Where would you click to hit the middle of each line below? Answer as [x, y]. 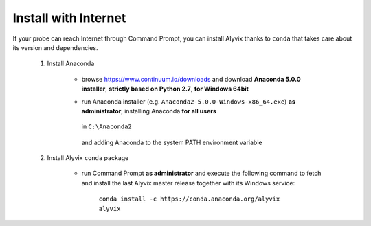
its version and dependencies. [55, 47]
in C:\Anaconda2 [106, 126]
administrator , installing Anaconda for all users [149, 111]
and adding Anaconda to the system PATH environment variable [172, 142]
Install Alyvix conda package [88, 158]
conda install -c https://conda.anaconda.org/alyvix [189, 199]
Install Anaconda [71, 64]
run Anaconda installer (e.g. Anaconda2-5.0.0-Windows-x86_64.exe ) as [188, 101]
